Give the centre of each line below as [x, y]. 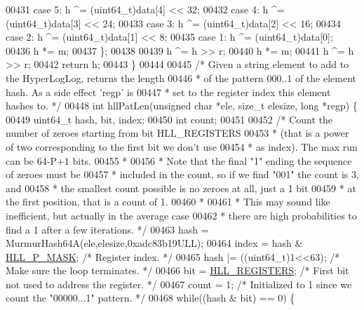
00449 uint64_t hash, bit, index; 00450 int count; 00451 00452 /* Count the [169, 119]
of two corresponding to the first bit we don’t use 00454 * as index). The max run [182, 146]
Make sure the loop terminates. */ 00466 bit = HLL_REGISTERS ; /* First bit [177, 270]
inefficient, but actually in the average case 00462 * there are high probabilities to [181, 215]
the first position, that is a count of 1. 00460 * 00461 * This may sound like [168, 202]
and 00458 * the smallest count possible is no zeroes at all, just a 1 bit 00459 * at [181, 188]
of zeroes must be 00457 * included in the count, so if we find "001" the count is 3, [182, 174]
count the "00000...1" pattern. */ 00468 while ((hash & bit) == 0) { [150, 298]
